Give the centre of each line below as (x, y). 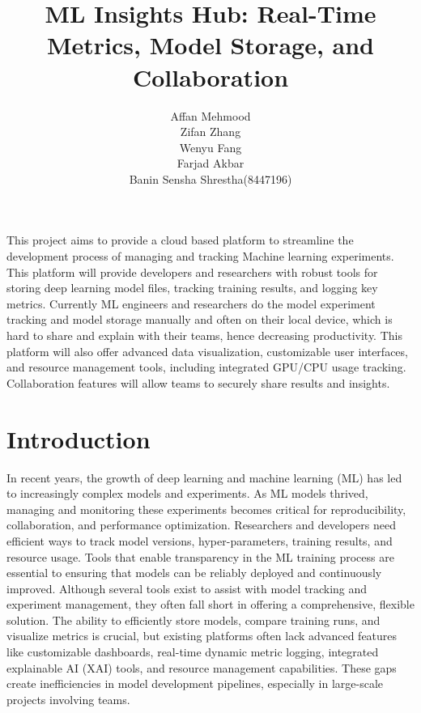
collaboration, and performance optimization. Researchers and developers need (201, 525)
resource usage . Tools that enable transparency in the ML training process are (200, 556)
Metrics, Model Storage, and (210, 45)
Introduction (79, 438)
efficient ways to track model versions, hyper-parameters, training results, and (200, 540)
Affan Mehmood (210, 115)
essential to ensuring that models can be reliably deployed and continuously (194, 573)
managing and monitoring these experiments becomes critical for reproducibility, (206, 509)
